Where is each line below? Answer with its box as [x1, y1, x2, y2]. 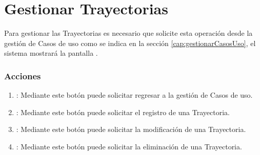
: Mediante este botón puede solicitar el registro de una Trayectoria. [16, 106, 230, 117]
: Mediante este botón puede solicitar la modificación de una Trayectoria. [16, 124, 246, 135]
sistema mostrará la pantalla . [4, 48, 98, 58]
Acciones [4, 69, 41, 82]
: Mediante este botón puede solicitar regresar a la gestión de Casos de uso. [16, 90, 253, 100]
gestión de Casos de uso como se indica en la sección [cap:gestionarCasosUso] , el [4, 37, 256, 48]
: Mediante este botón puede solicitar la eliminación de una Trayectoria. [16, 141, 242, 151]
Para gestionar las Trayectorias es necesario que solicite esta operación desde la [4, 28, 253, 38]
